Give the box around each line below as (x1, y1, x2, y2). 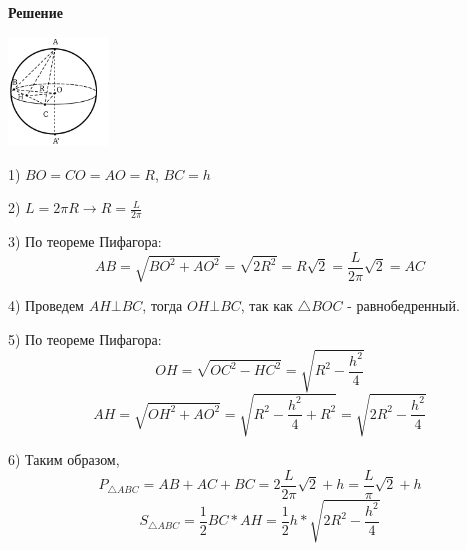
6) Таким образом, (8, 449, 120, 470)
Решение (8, 2, 63, 22)
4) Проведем (8, 295, 84, 316)
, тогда (142, 295, 183, 316)
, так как (240, 295, 293, 316)
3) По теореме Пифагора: (8, 231, 162, 252)
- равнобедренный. (347, 295, 460, 316)
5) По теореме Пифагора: (8, 328, 162, 349)
